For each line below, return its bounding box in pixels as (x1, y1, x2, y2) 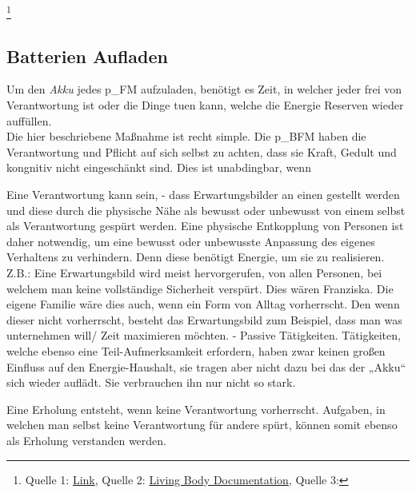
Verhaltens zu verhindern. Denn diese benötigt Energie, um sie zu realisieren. (6, 248, 385, 265)
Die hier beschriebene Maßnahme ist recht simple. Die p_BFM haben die (6, 128, 366, 145)
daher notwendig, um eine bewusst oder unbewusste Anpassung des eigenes (6, 233, 375, 249)
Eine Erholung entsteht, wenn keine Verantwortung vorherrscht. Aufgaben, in (6, 400, 386, 417)
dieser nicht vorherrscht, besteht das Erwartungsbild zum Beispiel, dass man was (6, 311, 402, 328)
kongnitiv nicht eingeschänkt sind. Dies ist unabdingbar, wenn (6, 159, 311, 176)
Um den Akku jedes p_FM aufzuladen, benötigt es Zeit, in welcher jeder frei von (6, 81, 402, 97)
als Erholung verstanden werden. (6, 431, 166, 448)
